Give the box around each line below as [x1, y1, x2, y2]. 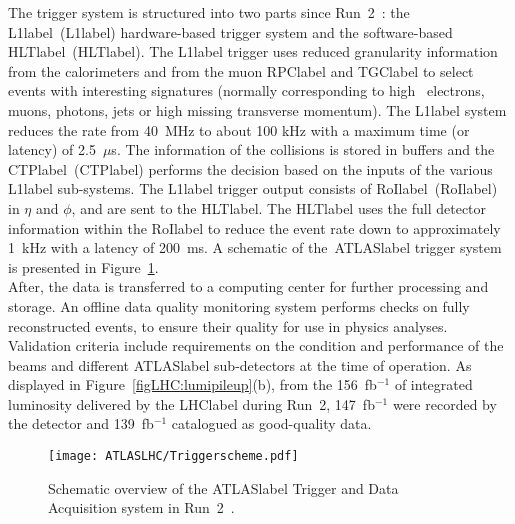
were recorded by [392, 393, 497, 414]
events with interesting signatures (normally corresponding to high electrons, [8, 80, 485, 101]
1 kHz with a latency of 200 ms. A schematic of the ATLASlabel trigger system [8, 237, 502, 258]
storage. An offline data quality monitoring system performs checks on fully [8, 295, 470, 316]
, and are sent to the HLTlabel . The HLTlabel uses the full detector [71, 197, 487, 218]
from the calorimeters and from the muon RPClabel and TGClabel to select [8, 60, 474, 81]
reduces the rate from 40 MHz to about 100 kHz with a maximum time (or [8, 119, 470, 140]
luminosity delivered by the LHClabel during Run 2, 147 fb [8, 393, 375, 414]
